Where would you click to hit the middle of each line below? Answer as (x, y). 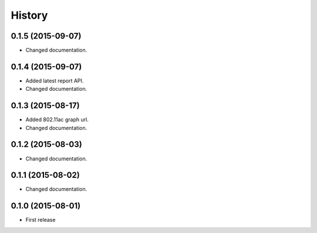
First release (41, 220)
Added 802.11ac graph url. (57, 119)
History (29, 15)
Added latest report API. (55, 80)
